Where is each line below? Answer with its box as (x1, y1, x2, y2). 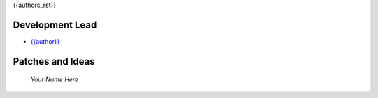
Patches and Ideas (13, 56, 95, 67)
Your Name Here (30, 75, 79, 83)
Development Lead (13, 19, 97, 31)
